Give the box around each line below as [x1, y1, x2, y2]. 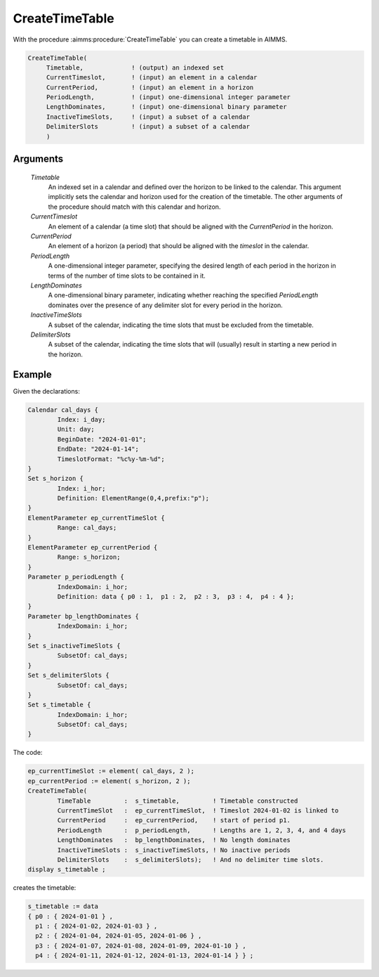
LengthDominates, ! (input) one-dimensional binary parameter [46, 103, 287, 111]
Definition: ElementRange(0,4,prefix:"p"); [57, 494, 210, 503]
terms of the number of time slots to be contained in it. [48, 271, 206, 280]
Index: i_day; [57, 415, 106, 423]
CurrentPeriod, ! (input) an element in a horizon [46, 83, 254, 91]
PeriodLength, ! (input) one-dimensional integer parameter [46, 93, 291, 101]
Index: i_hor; [57, 484, 106, 492]
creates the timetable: [13, 884, 77, 892]
